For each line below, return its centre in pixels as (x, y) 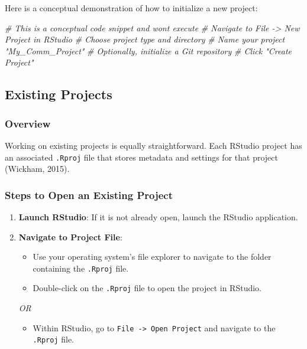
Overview (28, 123)
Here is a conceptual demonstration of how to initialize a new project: (131, 8)
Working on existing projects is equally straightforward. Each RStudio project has (153, 145)
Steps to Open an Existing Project (89, 195)
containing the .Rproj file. (81, 268)
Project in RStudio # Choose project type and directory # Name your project (145, 39)
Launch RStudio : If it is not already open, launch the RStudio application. (158, 217)
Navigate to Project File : (70, 237)
